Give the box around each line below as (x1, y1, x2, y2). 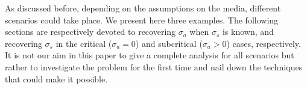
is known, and (222, 25, 274, 38)
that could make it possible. (5, 72, 108, 85)
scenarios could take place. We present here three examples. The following (5, 13, 279, 26)
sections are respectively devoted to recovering (5, 25, 176, 38)
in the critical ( (55, 37, 112, 49)
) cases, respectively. (226, 37, 301, 49)
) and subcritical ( (135, 37, 203, 49)
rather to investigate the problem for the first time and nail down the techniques (5, 60, 303, 73)
